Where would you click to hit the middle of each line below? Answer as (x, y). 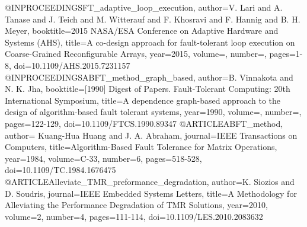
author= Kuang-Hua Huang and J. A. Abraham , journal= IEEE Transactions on (151, 135)
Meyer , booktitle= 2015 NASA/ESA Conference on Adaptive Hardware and (142, 31)
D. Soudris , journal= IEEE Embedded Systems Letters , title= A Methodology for (151, 193)
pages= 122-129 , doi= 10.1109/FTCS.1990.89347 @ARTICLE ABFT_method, (144, 123)
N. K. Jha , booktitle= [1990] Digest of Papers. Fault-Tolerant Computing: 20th (148, 89)
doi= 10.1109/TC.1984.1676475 (60, 170)
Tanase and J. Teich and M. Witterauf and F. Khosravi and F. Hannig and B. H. (153, 19)
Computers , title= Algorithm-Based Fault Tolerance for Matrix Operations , (141, 147)
